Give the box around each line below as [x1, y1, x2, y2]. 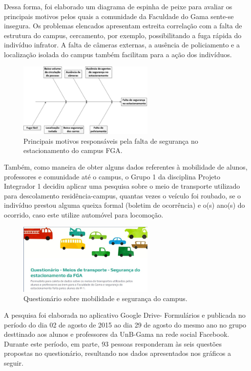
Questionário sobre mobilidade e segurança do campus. [23, 293, 188, 304]
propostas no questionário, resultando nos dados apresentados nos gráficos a [4, 348, 231, 358]
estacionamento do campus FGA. [23, 145, 123, 155]
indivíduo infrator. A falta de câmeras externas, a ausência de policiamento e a [4, 40, 240, 50]
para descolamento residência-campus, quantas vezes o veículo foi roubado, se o [4, 190, 241, 200]
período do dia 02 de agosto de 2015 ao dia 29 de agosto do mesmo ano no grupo [4, 319, 247, 329]
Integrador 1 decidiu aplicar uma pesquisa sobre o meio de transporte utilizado [4, 181, 240, 191]
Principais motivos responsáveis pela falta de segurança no [23, 135, 198, 146]
